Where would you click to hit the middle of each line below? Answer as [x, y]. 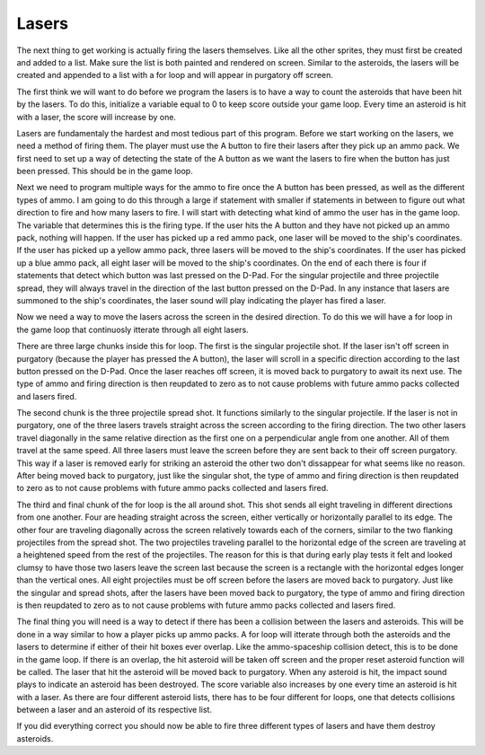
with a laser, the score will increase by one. [97, 117]
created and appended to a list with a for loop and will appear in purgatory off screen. [175, 75]
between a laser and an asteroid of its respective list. [115, 710]
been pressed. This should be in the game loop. [105, 171]
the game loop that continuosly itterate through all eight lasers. [132, 329]
